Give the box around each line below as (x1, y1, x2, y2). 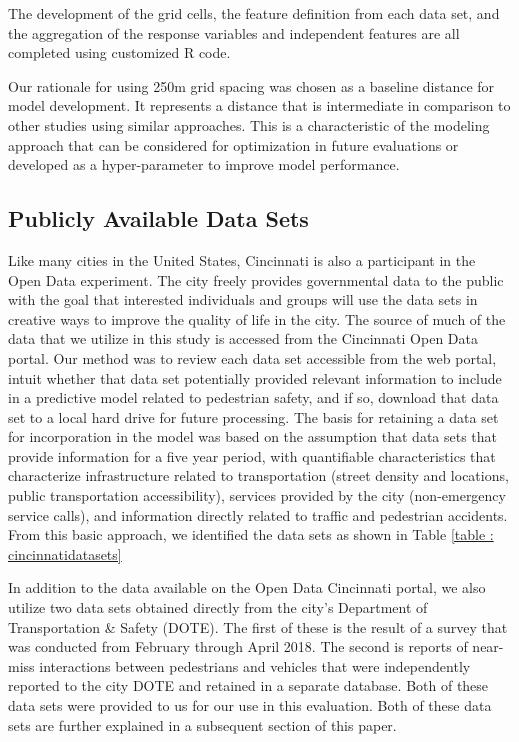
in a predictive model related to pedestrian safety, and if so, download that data (8, 387, 499, 408)
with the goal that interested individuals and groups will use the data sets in (8, 289, 478, 310)
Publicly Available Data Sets (8, 203, 309, 234)
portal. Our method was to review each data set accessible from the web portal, (8, 347, 497, 368)
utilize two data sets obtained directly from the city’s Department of (8, 597, 428, 618)
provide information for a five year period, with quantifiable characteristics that (8, 445, 496, 466)
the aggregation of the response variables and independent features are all (8, 22, 460, 43)
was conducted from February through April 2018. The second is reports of (8, 636, 468, 657)
